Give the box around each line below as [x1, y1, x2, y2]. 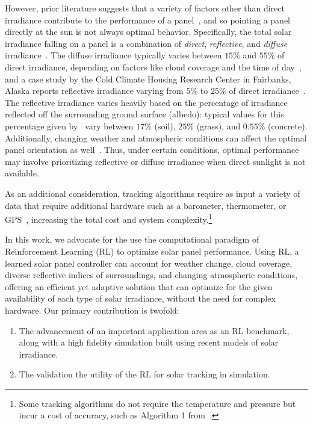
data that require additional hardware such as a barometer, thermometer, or [5, 199, 287, 211]
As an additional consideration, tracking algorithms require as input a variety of [5, 187, 300, 199]
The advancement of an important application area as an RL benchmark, [19, 324, 290, 337]
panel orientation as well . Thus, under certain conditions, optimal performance [5, 143, 299, 156]
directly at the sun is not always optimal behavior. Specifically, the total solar [5, 25, 292, 38]
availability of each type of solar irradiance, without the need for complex [5, 292, 276, 305]
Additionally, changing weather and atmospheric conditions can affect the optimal [5, 131, 307, 144]
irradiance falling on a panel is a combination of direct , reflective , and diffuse [5, 37, 288, 49]
